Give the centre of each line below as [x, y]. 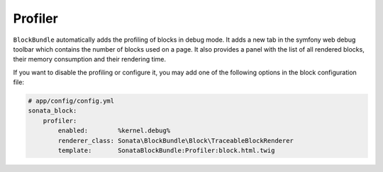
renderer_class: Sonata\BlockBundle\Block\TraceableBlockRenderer [176, 141]
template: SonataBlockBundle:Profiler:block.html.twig [166, 151]
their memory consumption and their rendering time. [90, 59]
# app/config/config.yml [71, 101]
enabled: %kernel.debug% [114, 131]
